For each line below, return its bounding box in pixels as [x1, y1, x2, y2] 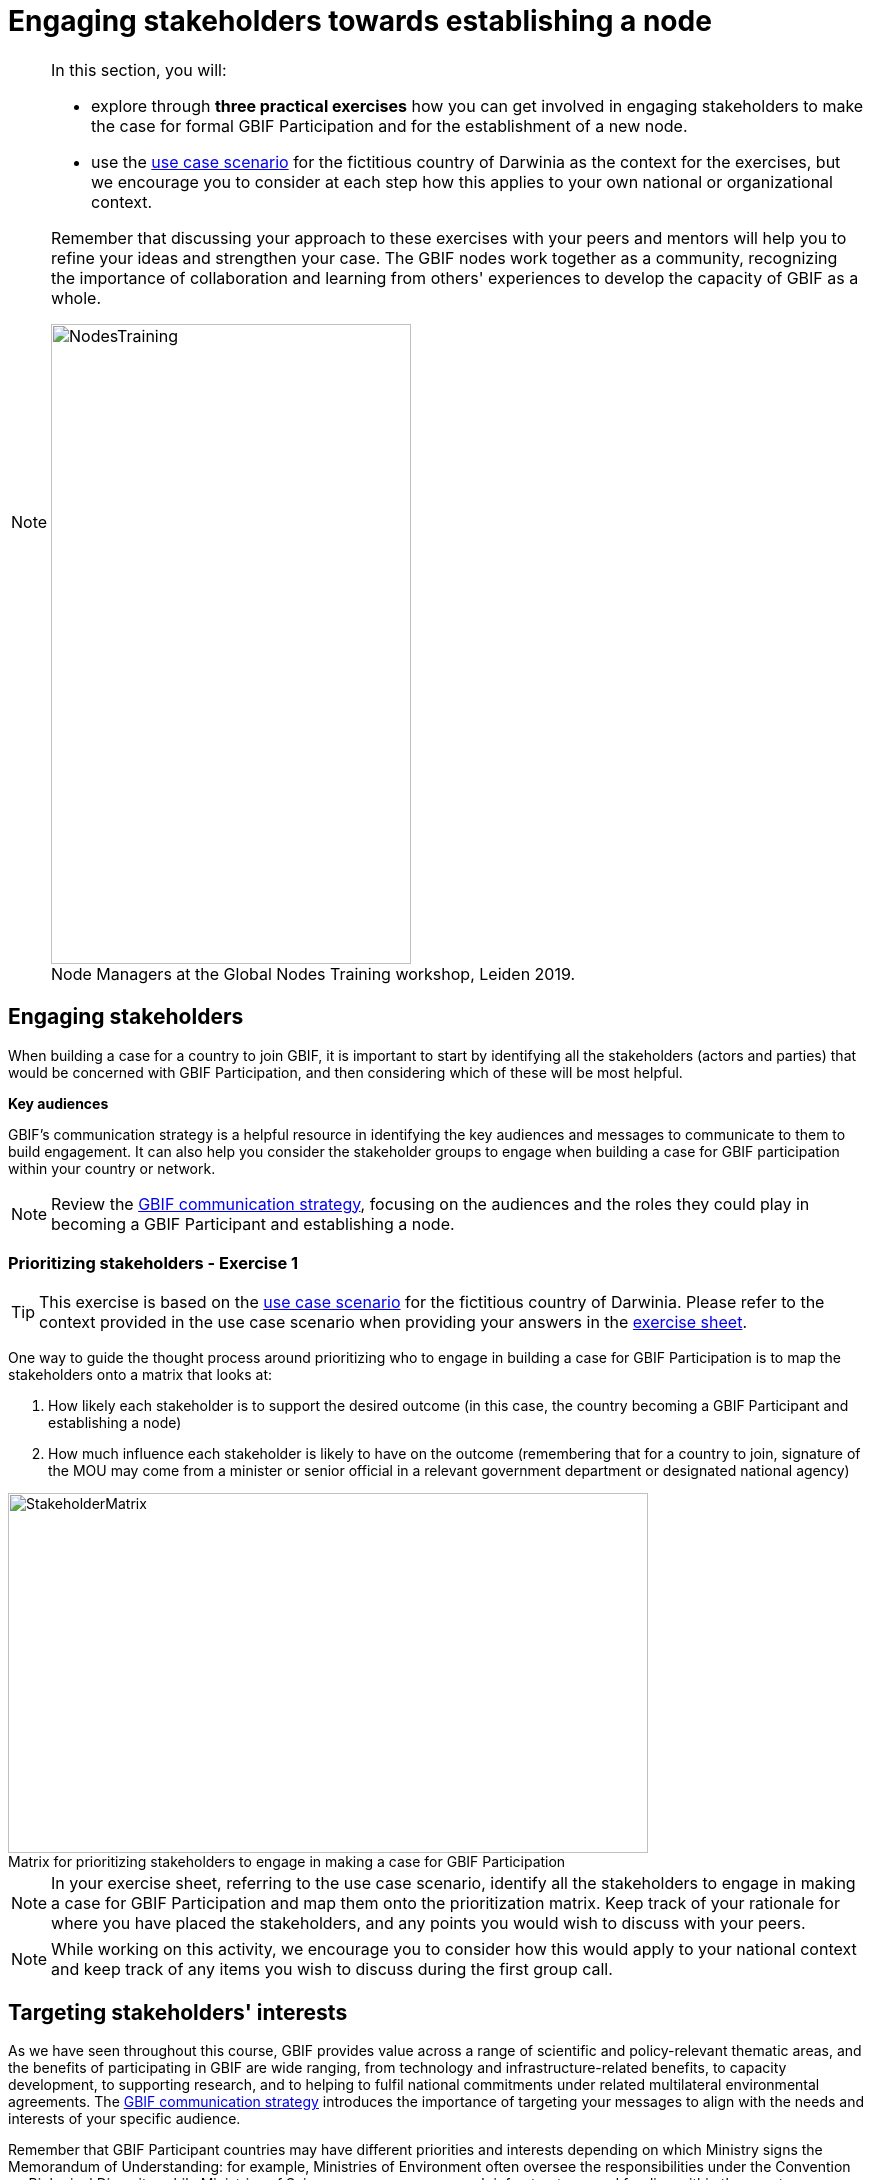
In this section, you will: [51, 59, 227, 80]
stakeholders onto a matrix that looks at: [8, 1366, 273, 1384]
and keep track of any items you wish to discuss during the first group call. [51, 1959, 613, 1980]
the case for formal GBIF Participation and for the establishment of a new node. [91, 115, 688, 136]
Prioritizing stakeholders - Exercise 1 [8, 1252, 299, 1273]
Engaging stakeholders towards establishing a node [8, 4, 712, 38]
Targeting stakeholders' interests [8, 1999, 348, 2025]
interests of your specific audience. [8, 2110, 241, 2128]
